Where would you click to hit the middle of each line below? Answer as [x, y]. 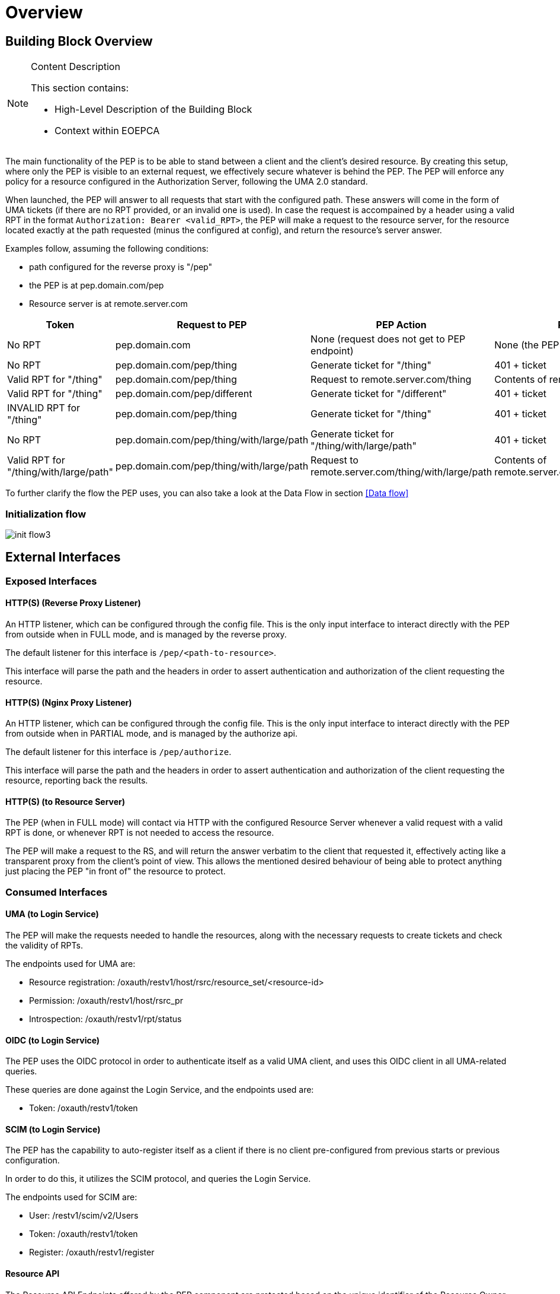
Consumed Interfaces [57, 892]
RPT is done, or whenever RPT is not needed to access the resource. [140, 833]
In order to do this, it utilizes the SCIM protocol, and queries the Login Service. [158, 1179]
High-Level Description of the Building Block [153, 110]
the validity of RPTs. [44, 946]
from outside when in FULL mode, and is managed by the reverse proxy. [146, 634]
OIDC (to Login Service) [53, 1040]
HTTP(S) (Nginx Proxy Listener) [69, 702]
